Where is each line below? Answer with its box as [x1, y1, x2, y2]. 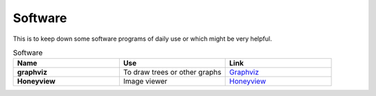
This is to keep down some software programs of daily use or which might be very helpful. [13, 35, 272, 43]
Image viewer [123, 77, 168, 86]
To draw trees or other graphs [123, 68, 222, 77]
